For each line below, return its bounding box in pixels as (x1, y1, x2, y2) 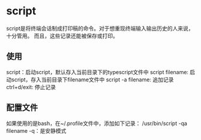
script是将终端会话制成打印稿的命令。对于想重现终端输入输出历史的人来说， (6, 25, 194, 32)
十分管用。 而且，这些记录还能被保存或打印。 (6, 32, 118, 39)
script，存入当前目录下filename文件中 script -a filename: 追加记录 (11, 76, 174, 83)
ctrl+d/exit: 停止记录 (6, 83, 56, 90)
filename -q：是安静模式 (6, 127, 67, 134)
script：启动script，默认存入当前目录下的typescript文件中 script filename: (6, 68, 189, 75)
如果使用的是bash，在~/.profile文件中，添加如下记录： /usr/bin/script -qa (6, 120, 188, 127)
